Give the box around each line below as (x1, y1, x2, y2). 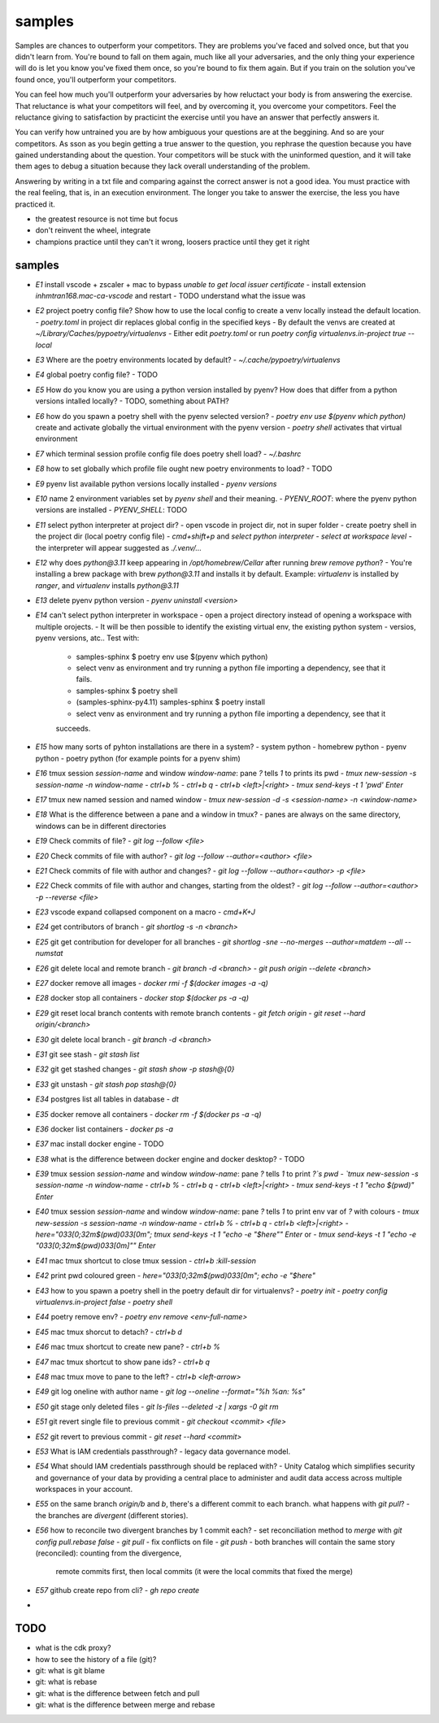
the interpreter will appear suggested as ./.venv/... (35, 543, 202, 552)
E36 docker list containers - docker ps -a (35, 1123, 174, 1134)
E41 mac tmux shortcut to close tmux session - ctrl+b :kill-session (35, 1255, 256, 1265)
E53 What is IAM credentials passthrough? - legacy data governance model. (35, 1446, 291, 1456)
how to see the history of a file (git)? (35, 1654, 157, 1664)
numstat (35, 949, 63, 958)
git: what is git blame (35, 1665, 106, 1675)
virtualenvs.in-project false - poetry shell (35, 1298, 173, 1306)
